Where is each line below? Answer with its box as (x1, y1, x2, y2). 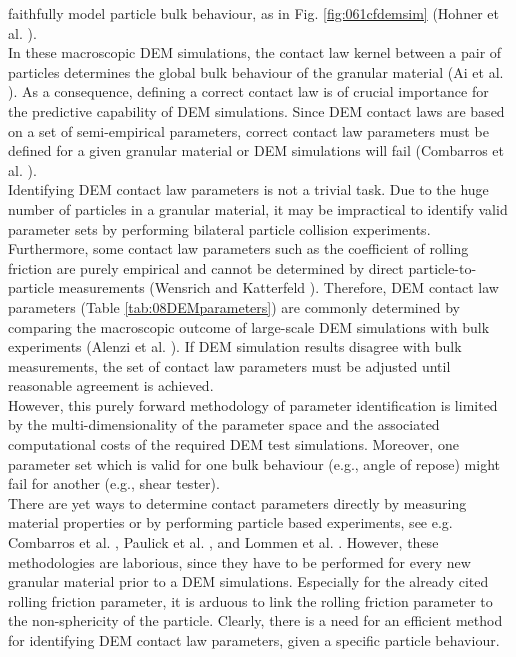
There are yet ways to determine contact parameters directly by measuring (8, 492, 467, 513)
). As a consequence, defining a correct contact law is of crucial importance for (8, 81, 489, 102)
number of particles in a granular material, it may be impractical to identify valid (8, 198, 508, 219)
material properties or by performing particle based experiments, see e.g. (8, 512, 453, 533)
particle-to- (408, 257, 477, 278)
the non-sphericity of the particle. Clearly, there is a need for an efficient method (8, 610, 503, 631)
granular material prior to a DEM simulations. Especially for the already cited (8, 571, 489, 592)
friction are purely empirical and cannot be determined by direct (8, 257, 404, 278)
